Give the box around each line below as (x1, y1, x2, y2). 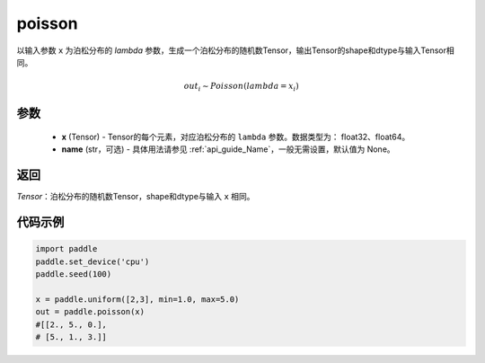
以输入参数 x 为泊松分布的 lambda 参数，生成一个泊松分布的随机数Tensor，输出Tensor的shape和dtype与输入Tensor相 (16, 45, 454, 56)
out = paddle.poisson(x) (35, 306, 145, 317)
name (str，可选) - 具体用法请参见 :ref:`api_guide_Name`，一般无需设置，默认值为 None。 (61, 144, 395, 155)
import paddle (35, 243, 98, 254)
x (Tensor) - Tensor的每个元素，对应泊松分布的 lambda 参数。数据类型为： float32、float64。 (61, 131, 410, 142)
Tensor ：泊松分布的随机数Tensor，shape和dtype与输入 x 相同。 (16, 191, 255, 202)
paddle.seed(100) (35, 269, 112, 279)
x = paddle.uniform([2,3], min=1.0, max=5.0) (35, 294, 240, 305)
